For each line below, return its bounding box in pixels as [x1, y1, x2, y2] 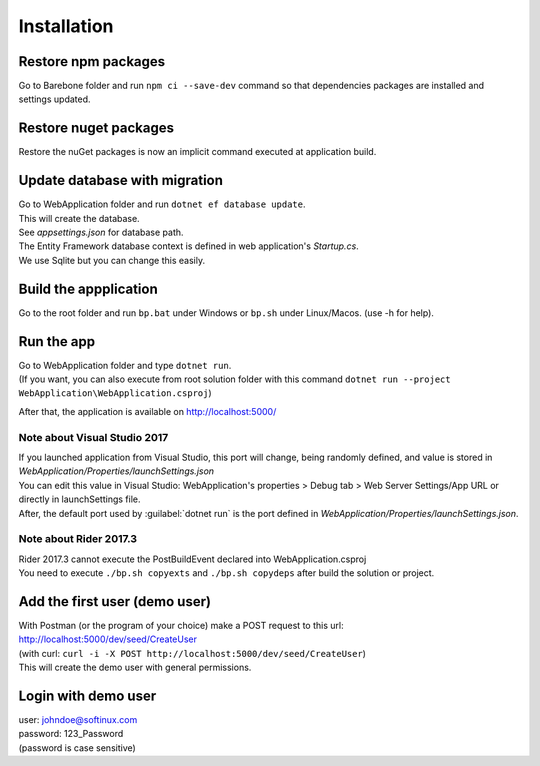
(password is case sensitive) [18, 741, 137, 754]
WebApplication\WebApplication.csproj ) [18, 387, 212, 399]
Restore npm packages [18, 53, 166, 70]
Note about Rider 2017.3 [18, 532, 138, 546]
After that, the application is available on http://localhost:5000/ [18, 405, 277, 417]
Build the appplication [18, 280, 159, 297]
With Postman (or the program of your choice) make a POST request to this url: [18, 619, 344, 631]
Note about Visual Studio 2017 [18, 430, 169, 444]
